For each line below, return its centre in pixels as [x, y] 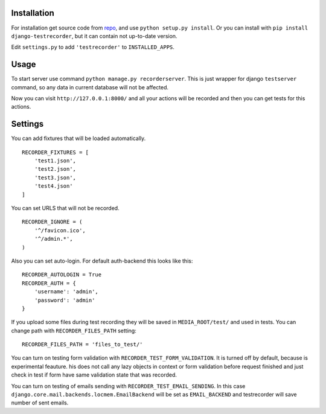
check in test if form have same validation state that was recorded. [94, 375]
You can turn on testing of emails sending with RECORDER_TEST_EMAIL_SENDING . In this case [128, 386]
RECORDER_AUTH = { [49, 283]
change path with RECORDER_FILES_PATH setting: [74, 330]
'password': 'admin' [65, 300]
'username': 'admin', [66, 292]
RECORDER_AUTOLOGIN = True [62, 275]
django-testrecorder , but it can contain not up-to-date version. [94, 36]
